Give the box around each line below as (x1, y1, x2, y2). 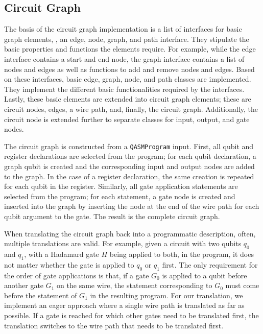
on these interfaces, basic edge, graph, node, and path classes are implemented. (4, 74, 251, 84)
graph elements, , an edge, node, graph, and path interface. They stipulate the (4, 33, 249, 44)
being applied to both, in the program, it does (109, 248, 254, 259)
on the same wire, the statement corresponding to (57, 280, 212, 291)
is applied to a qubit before (162, 270, 247, 280)
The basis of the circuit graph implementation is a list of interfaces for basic (4, 23, 242, 34)
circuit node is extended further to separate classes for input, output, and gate (4, 113, 250, 124)
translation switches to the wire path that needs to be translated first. (4, 320, 224, 330)
